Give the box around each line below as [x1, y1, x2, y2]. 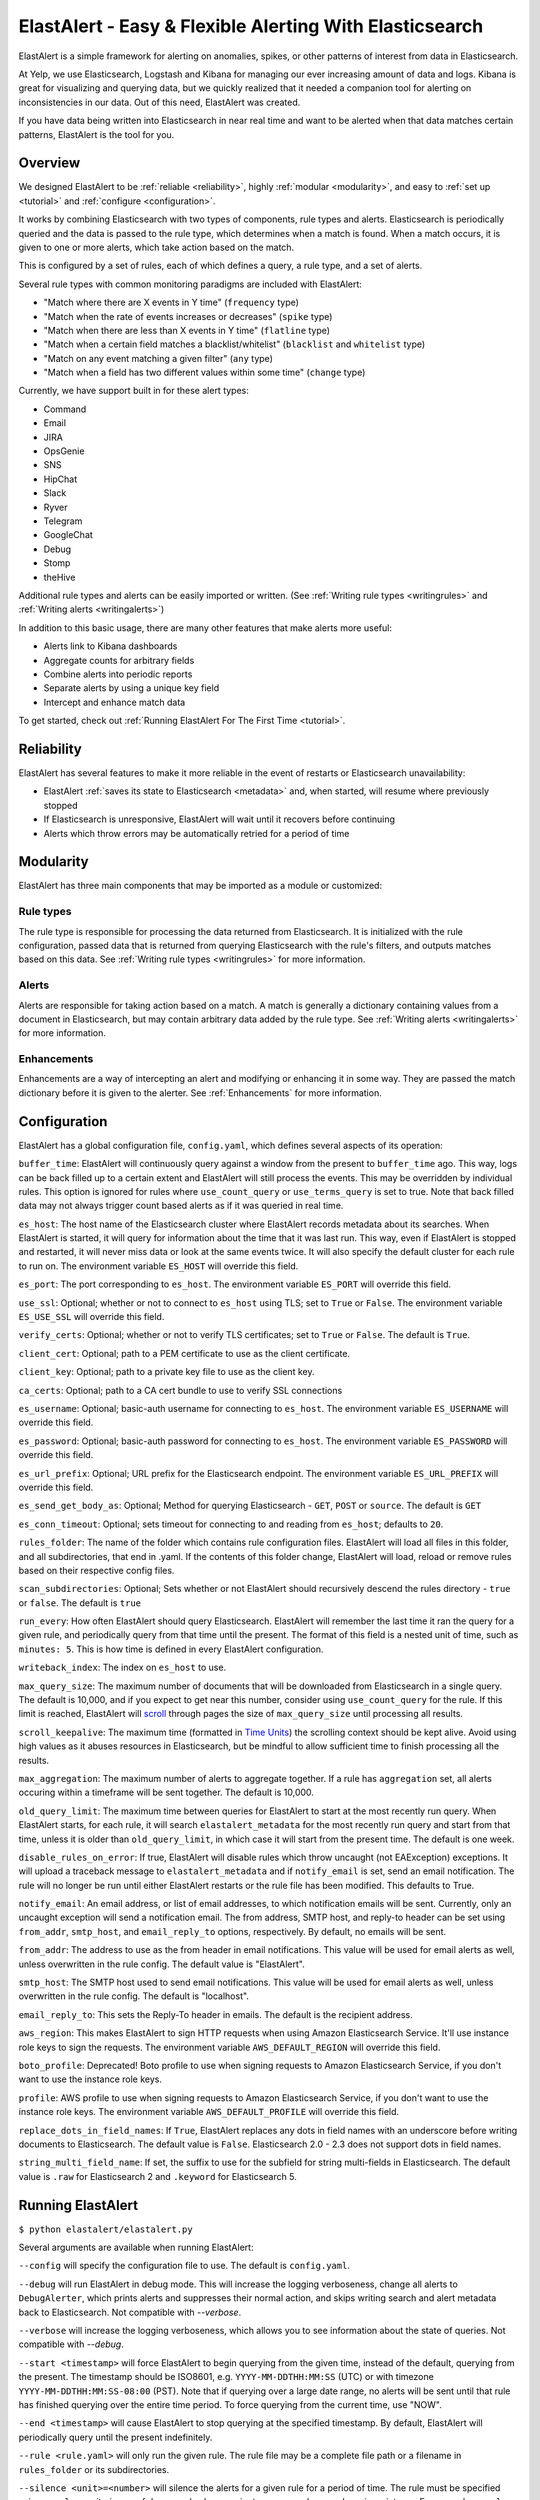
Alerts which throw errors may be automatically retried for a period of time [43, 827, 350, 839]
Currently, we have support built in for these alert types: [18, 385, 250, 397]
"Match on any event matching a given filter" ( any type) [43, 352, 274, 364]
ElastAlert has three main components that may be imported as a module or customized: [18, 880, 383, 892]
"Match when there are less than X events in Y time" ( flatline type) [43, 324, 330, 336]
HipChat [43, 473, 78, 485]
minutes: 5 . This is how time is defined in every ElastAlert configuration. [18, 1643, 324, 1655]
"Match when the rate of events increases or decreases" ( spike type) [43, 310, 333, 322]
